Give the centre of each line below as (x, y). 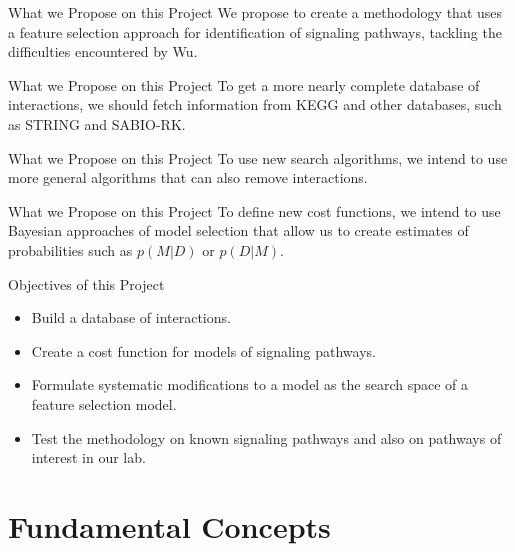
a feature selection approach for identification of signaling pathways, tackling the (255, 31)
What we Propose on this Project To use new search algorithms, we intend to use (258, 157)
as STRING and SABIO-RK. (97, 123)
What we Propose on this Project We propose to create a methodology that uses (255, 12)
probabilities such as (70, 249)
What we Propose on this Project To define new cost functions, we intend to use (254, 210)
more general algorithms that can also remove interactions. (188, 177)
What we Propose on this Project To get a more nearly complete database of (244, 84)
